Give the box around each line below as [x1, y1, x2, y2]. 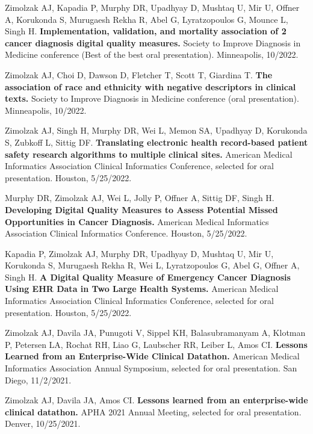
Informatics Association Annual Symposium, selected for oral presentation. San [5, 362, 297, 374]
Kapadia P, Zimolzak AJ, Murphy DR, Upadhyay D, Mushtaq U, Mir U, [5, 247, 274, 259]
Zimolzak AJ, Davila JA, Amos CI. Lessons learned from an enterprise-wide [5, 394, 308, 406]
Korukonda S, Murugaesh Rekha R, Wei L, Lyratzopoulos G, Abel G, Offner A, [5, 259, 300, 271]
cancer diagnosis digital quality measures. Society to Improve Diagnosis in [5, 36, 301, 49]
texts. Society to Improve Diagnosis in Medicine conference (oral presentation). [5, 92, 299, 105]
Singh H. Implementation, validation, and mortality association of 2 [5, 25, 287, 37]
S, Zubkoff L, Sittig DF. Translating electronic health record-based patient [5, 135, 308, 148]
